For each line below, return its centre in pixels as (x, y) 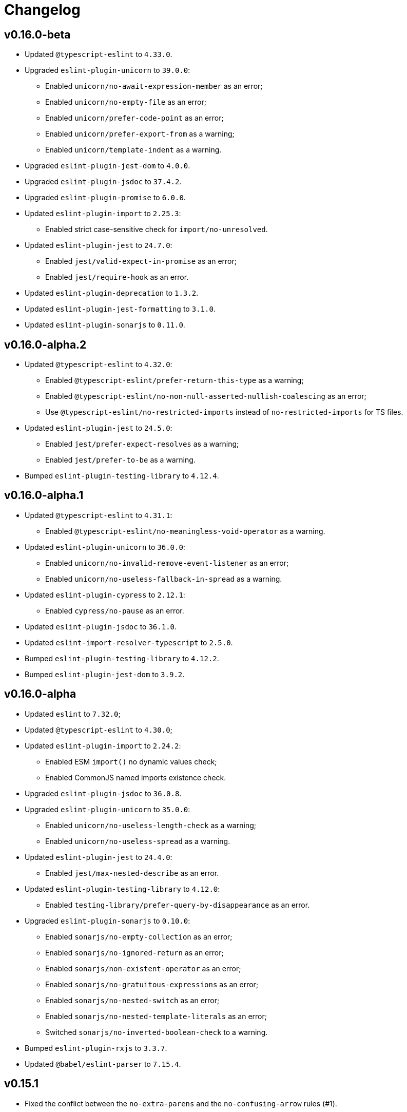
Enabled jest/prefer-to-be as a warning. (120, 460)
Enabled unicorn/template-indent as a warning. (133, 150)
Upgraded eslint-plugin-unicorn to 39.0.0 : (108, 70)
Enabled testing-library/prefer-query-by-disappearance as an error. (178, 905)
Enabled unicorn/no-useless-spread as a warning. (138, 841)
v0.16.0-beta (37, 34)
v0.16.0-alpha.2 (45, 344)
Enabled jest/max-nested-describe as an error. (132, 873)
